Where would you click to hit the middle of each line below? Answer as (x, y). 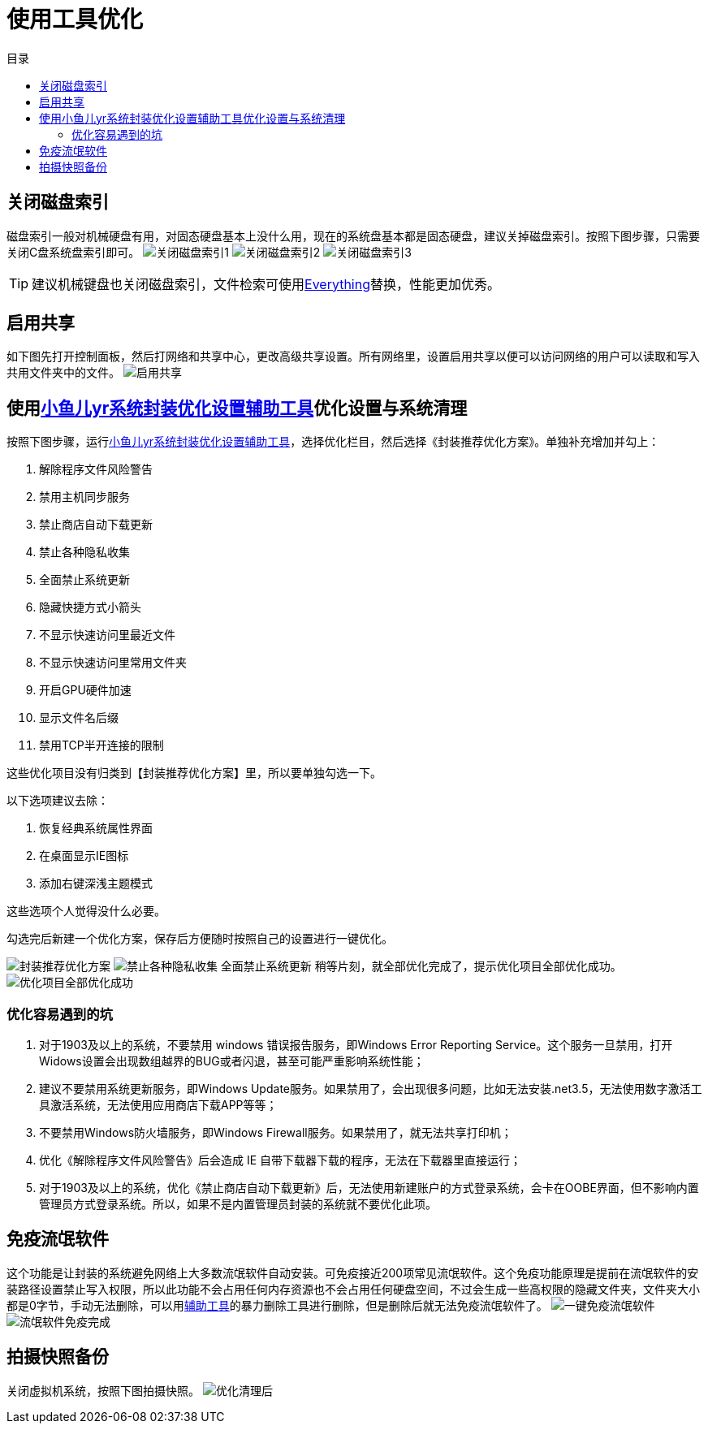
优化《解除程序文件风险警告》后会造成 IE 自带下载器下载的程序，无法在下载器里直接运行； (281, 1160)
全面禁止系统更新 (84, 580)
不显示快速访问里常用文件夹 (113, 663)
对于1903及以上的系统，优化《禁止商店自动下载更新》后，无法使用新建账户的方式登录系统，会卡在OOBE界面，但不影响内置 (369, 1188)
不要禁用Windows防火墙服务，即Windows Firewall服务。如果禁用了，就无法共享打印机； (276, 1133)
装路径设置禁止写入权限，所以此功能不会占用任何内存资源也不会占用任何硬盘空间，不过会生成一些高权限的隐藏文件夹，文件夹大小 (353, 1289)
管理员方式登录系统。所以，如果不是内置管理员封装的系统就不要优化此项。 (238, 1204)
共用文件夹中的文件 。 (63, 373)
